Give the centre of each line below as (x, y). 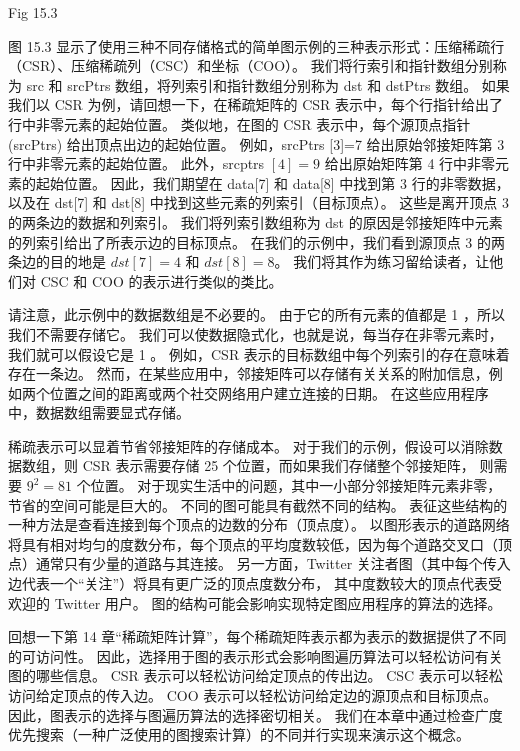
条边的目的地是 (57, 261)
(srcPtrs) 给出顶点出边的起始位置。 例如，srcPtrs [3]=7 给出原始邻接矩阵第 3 (256, 143)
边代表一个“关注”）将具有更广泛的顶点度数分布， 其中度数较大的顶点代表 (248, 583)
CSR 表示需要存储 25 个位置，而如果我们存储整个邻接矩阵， (278, 465)
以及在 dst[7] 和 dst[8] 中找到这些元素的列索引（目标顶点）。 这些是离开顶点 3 (259, 202)
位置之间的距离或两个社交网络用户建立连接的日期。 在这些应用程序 (269, 392)
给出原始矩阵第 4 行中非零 (410, 163)
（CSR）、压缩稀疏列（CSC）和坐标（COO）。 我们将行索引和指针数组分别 (250, 65)
